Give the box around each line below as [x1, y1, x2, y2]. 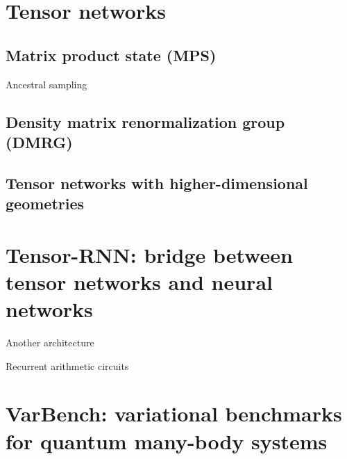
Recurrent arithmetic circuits [6, 358, 129, 373]
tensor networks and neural [6, 267, 273, 296]
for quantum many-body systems [6, 426, 328, 455]
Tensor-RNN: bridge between [6, 240, 293, 268]
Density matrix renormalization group [6, 111, 285, 132]
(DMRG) [6, 131, 73, 152]
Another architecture [6, 335, 94, 350]
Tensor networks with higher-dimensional [6, 172, 308, 193]
